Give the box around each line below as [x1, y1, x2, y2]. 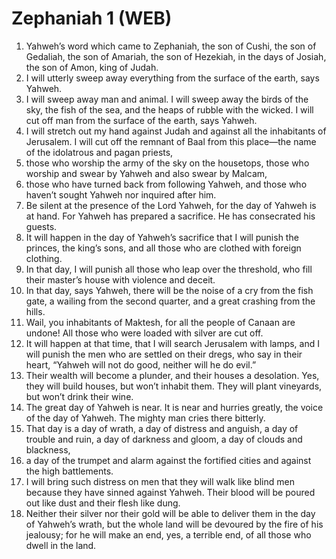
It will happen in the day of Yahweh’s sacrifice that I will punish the [25, 231, 299, 243]
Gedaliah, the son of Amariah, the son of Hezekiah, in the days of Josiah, [25, 50, 327, 62]
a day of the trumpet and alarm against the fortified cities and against [25, 454, 312, 466]
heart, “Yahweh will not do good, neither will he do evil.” [25, 358, 257, 371]
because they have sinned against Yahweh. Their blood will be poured [25, 486, 316, 498]
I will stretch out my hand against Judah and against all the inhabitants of [25, 125, 327, 137]
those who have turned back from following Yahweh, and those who [25, 178, 308, 190]
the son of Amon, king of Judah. [25, 61, 159, 73]
